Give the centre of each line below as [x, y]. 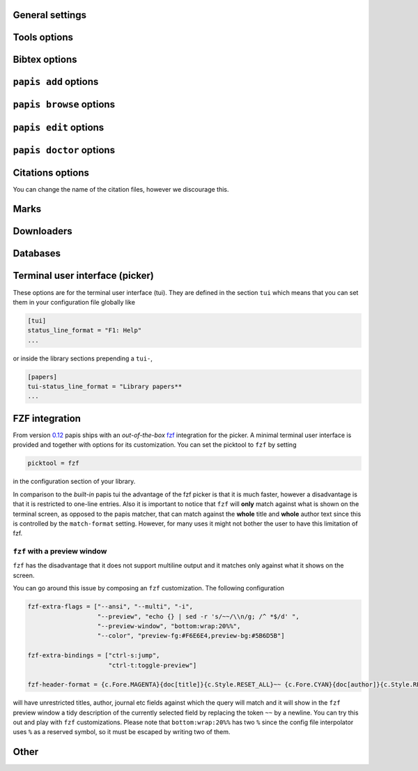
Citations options [51, 173]
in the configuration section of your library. [74, 482]
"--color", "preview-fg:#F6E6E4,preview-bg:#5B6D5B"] [191, 636]
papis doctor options [64, 150]
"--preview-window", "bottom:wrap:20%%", [169, 626]
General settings [50, 15]
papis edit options [59, 127]
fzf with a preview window [60, 551]
